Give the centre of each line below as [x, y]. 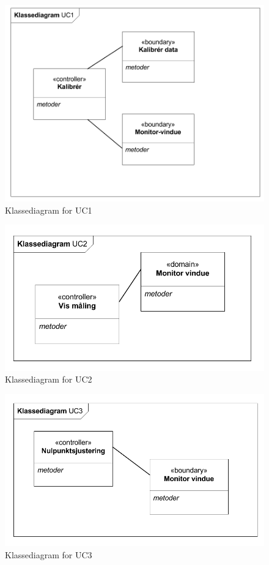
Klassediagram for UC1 [49, 210]
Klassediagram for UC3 [49, 554]
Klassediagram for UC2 [49, 379]
